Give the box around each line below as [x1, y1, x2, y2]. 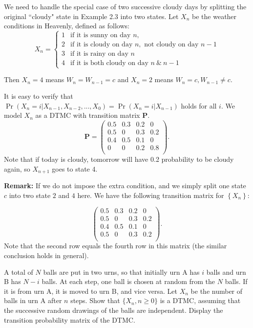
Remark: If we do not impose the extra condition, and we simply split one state [4, 180, 246, 191]
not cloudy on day [144, 41, 199, 48]
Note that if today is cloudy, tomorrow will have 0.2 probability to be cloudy [4, 153, 234, 164]
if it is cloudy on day [70, 41, 133, 48]
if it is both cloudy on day [70, 60, 148, 67]
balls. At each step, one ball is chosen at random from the [42, 276, 215, 286]
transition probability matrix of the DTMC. [4, 314, 135, 325]
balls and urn [206, 266, 246, 277]
